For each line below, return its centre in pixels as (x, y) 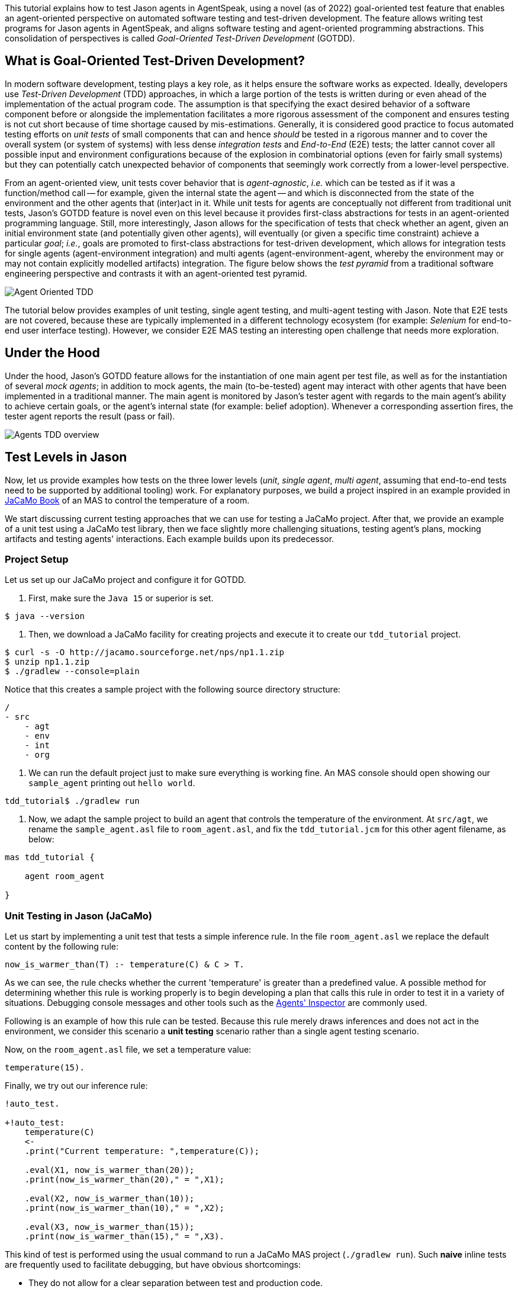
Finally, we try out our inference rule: (76, 1086)
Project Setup (37, 559)
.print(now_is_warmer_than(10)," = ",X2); (124, 1208)
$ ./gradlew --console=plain (72, 671)
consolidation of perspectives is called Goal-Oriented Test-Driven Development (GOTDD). (180, 38)
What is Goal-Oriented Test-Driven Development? (155, 61)
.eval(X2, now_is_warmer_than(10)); (110, 1199)
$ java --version (45, 616)
